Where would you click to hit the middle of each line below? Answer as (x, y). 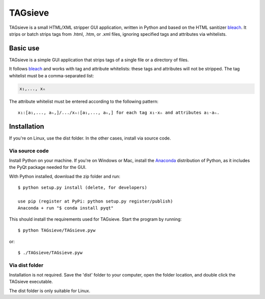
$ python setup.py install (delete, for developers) (82, 188)
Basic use (24, 48)
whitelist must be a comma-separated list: (52, 75)
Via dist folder (26, 265)
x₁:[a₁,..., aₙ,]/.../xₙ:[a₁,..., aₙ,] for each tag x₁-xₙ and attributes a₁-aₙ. (119, 112)
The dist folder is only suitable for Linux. (50, 291)
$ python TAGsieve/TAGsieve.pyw (57, 230)
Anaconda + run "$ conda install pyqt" (66, 208)
